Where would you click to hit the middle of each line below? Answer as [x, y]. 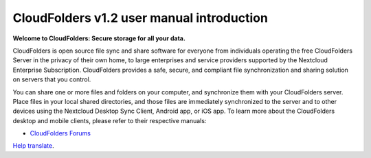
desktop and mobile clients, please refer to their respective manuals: [110, 120]
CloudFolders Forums [60, 133]
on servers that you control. [52, 79]
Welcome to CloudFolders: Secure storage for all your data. [99, 38]
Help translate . [33, 146]
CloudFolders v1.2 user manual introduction [140, 18]
